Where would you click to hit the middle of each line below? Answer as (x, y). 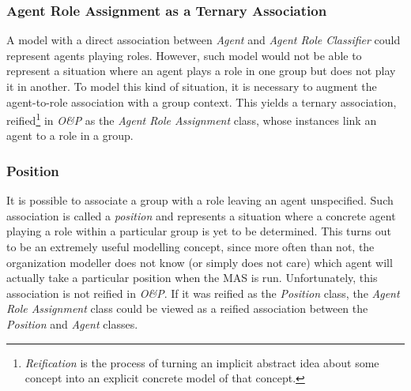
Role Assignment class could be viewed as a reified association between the (187, 308)
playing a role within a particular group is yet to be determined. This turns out (199, 231)
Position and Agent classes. (72, 324)
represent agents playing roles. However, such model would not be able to (184, 55)
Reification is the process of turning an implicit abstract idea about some (202, 362)
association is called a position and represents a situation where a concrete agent (201, 215)
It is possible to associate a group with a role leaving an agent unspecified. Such (200, 200)
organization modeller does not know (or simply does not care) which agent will (200, 262)
